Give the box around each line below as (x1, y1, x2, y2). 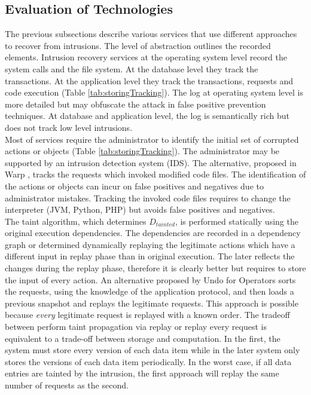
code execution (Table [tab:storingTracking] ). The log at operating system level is (5, 86, 303, 99)
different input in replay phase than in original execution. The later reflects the (5, 250, 295, 262)
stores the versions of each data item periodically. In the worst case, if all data (5, 355, 292, 368)
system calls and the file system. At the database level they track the (5, 62, 258, 75)
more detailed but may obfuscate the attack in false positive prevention (5, 97, 266, 110)
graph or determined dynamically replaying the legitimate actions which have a (5, 238, 295, 250)
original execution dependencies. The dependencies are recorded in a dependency (5, 226, 301, 239)
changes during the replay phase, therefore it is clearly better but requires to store (5, 262, 306, 274)
